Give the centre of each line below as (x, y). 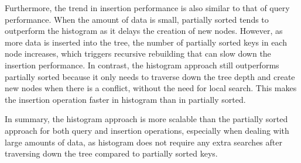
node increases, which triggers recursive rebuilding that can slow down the (138, 53)
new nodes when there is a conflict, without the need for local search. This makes (151, 88)
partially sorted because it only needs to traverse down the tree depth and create (150, 76)
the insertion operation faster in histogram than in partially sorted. (125, 99)
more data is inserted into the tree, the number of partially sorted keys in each (146, 42)
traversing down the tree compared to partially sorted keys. (111, 153)
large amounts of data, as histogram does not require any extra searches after (143, 142)
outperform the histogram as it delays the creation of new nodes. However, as (144, 31)
